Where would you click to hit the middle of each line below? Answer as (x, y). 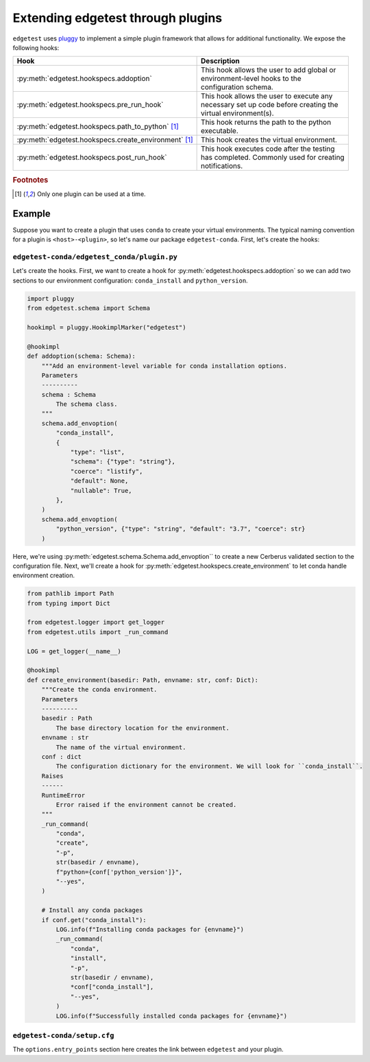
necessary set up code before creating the (270, 105)
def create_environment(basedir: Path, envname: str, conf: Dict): (143, 680)
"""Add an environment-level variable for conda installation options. (164, 366)
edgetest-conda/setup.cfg (63, 1035)
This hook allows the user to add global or (269, 70)
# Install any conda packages (92, 910)
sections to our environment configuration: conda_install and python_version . (130, 280)
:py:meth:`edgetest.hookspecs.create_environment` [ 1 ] (105, 140)
